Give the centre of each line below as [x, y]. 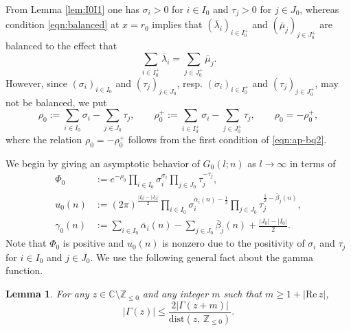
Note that [26, 243]
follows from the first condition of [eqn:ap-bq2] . [227, 139]
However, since [36, 83]
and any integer [175, 294]
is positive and [93, 243]
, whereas [319, 9]
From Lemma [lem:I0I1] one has [72, 9]
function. [24, 270]
